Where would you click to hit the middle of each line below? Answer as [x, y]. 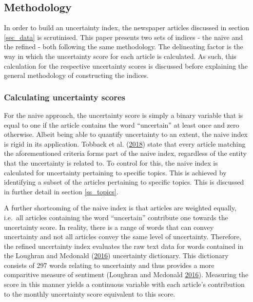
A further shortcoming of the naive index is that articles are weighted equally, [120, 208]
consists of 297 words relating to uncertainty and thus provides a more [109, 265]
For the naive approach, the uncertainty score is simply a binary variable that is [124, 115]
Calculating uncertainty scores [65, 97]
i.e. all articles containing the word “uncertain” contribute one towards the [116, 217]
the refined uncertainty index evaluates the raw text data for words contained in [124, 246]
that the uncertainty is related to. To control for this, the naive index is [111, 162]
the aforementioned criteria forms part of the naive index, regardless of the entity [125, 153]
